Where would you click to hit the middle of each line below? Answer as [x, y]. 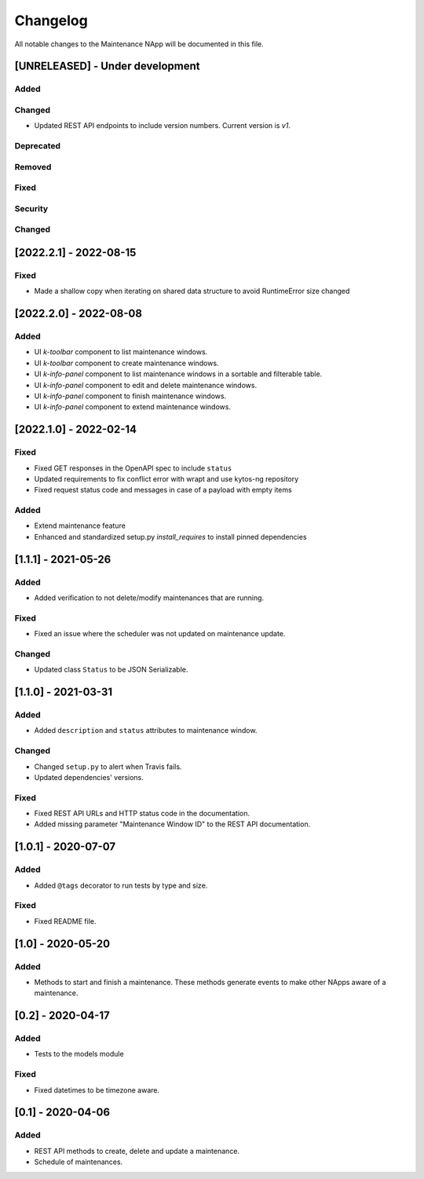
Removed [33, 167]
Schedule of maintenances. [79, 1162]
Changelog [51, 20]
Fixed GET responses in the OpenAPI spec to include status [133, 468]
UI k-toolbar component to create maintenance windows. [126, 363]
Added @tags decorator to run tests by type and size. [121, 885]
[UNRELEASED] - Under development [107, 66]
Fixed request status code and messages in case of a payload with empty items [163, 490]
